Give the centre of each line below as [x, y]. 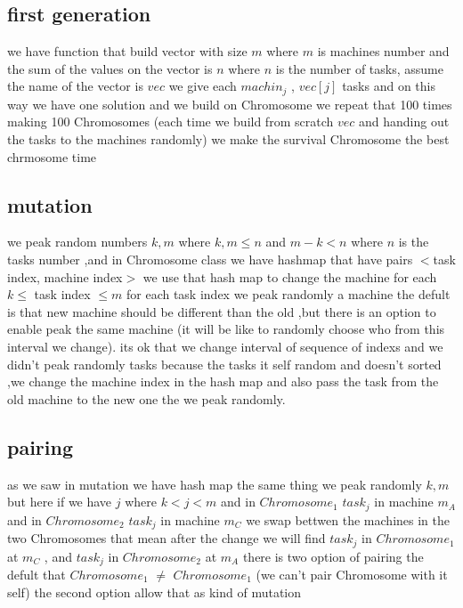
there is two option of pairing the [333, 556]
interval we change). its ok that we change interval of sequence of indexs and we [225, 346]
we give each [203, 86]
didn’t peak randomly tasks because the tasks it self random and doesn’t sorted [224, 364]
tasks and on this [389, 86]
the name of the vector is [75, 86]
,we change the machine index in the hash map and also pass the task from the [223, 381]
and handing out [404, 122]
